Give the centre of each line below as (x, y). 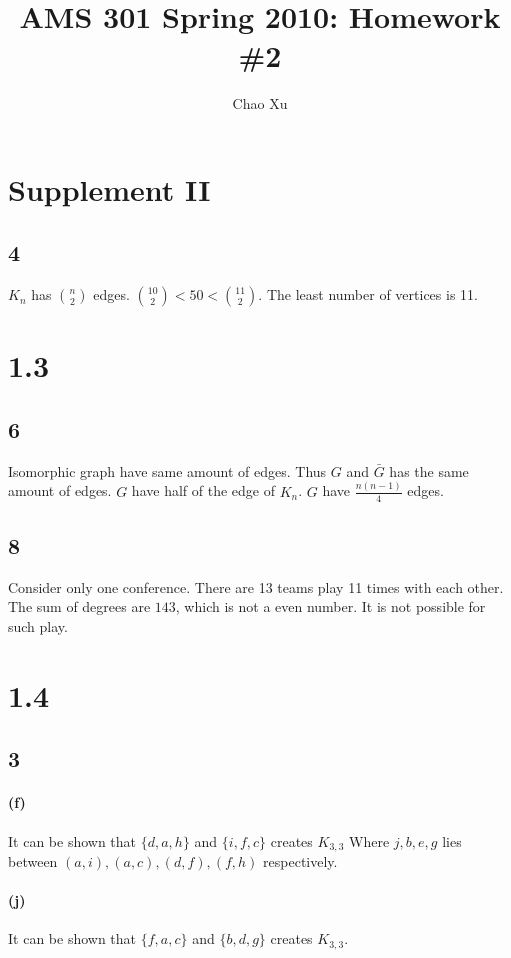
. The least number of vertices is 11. (368, 294)
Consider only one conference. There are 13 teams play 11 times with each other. (256, 586)
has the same (429, 470)
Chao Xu (260, 103)
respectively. (300, 861)
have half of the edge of (203, 490)
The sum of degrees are (79, 606)
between (33, 861)
